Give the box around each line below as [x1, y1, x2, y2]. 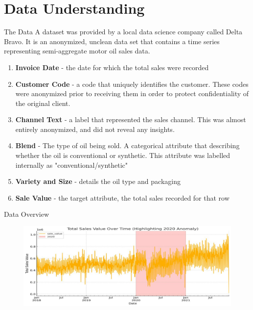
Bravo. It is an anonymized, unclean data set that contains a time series [4, 36, 220, 46]
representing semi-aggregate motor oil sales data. [4, 46, 150, 56]
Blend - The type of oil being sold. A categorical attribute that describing [15, 140, 240, 151]
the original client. [15, 98, 70, 108]
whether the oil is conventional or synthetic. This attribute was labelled [15, 150, 230, 160]
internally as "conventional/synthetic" [15, 159, 128, 170]
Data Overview [4, 209, 49, 219]
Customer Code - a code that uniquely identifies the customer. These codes [15, 78, 249, 89]
